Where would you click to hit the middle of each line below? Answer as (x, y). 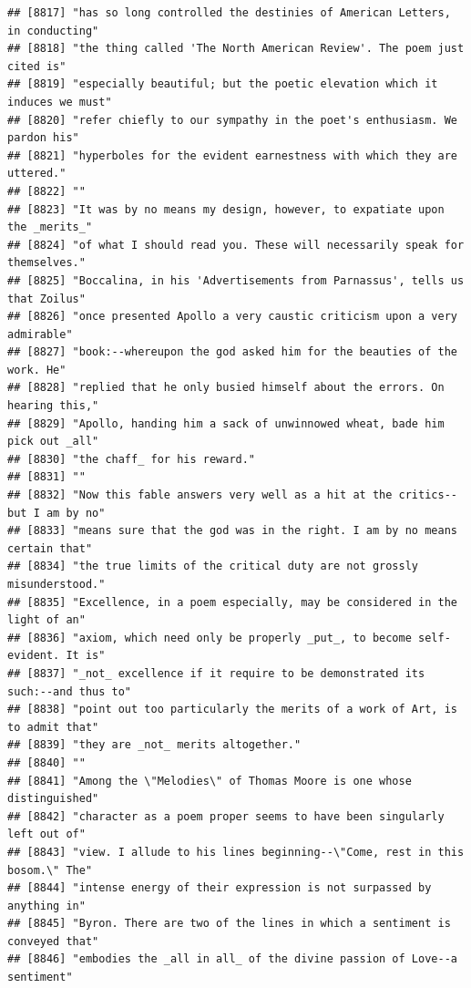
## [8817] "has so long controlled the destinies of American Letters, (229, 13)
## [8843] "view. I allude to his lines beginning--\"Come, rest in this (236, 852)
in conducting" (53, 31)
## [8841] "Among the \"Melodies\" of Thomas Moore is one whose (210, 781)
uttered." (37, 174)
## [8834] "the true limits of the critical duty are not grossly (213, 566)
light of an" (46, 620)
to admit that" (53, 727)
